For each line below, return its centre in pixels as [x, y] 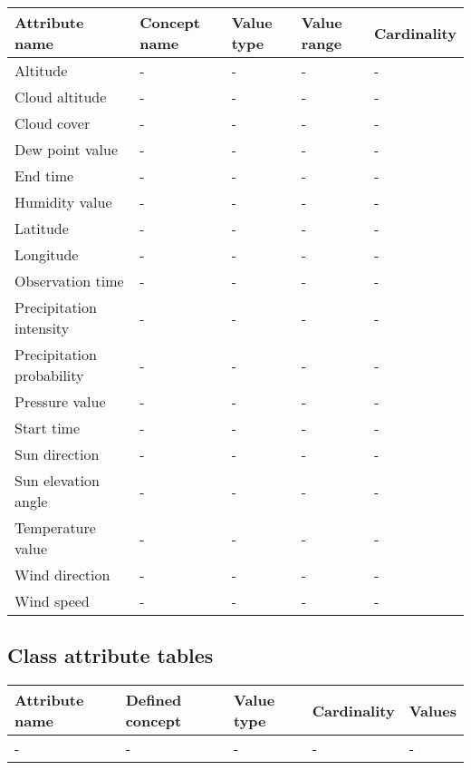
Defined [154, 700]
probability [49, 375]
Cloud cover [53, 123]
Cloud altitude [61, 97]
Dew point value [67, 149]
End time [44, 175]
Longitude [47, 254]
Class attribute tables [111, 655]
